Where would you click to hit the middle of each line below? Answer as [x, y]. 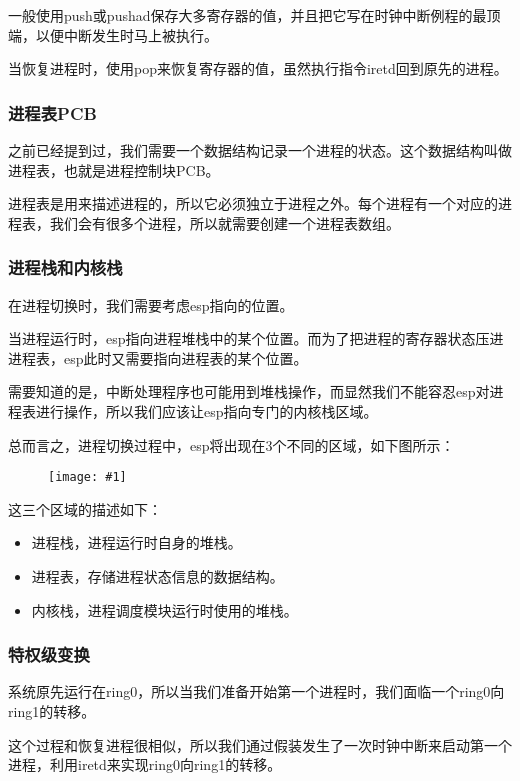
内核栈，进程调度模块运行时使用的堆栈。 [164, 609]
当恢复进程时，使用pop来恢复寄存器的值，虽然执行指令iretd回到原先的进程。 [258, 68]
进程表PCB [52, 112]
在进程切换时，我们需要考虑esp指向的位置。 [151, 304]
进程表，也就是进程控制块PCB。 [114, 169]
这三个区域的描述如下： [85, 508]
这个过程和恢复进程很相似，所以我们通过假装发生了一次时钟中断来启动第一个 [260, 744]
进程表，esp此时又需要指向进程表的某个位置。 [158, 357]
